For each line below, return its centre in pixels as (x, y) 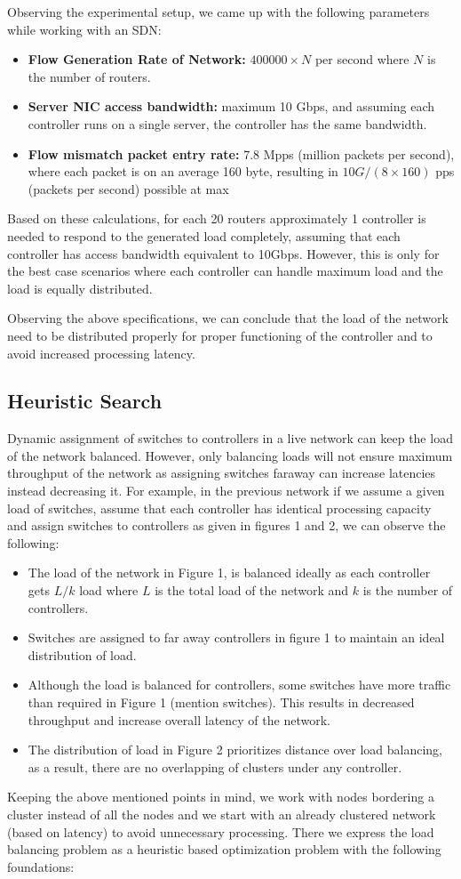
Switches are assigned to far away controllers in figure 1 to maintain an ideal (236, 637)
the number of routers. (89, 76)
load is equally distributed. (80, 288)
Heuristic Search (85, 401)
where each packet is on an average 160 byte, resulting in (183, 171)
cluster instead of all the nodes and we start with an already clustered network (222, 814)
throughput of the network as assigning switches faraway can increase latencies (222, 473)
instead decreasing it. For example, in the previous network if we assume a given (226, 491)
